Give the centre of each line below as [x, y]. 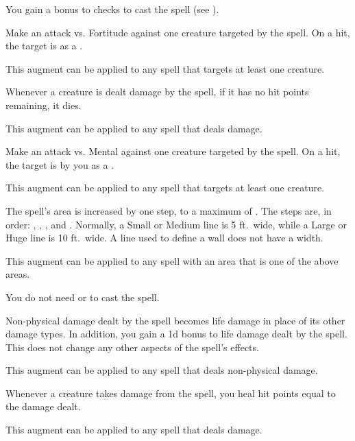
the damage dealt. [43, 406]
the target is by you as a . [60, 164]
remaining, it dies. [44, 105]
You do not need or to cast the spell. [83, 297]
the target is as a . [44, 46]
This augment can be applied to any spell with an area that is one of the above [172, 260]
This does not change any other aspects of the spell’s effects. [132, 347]
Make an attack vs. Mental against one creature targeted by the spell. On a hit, [173, 151]
